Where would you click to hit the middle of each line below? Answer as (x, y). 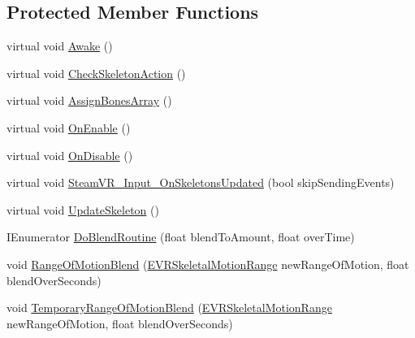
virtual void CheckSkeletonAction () (96, 73)
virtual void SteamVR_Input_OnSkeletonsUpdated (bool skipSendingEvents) (201, 182)
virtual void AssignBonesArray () (89, 100)
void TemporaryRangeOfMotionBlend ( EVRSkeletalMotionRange (169, 308)
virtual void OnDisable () (70, 155)
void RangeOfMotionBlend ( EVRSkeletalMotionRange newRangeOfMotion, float (208, 264)
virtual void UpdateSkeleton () (83, 209)
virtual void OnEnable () (69, 127)
